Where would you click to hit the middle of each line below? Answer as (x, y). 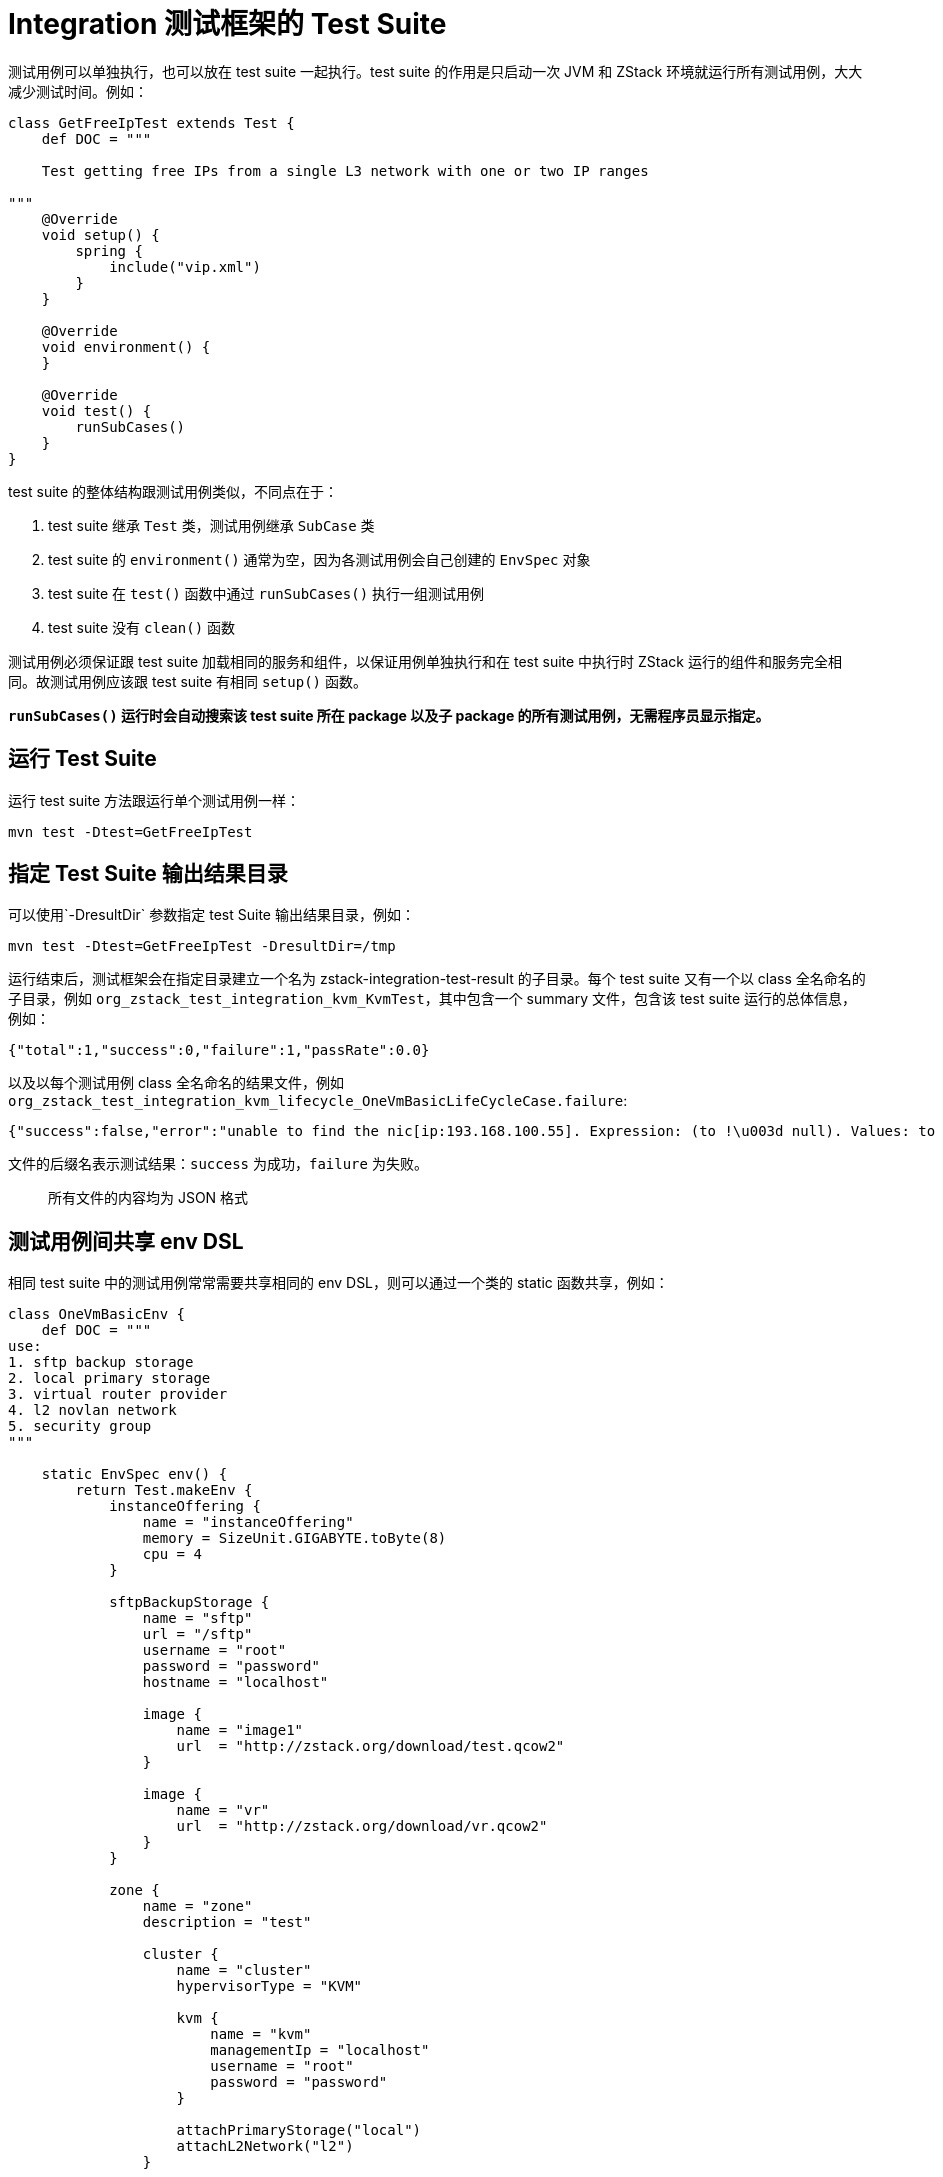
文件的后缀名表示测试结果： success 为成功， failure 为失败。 (218, 1164)
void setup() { (100, 234)
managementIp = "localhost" (320, 2050)
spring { (109, 250)
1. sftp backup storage (101, 1362)
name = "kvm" (261, 2034)
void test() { (96, 410)
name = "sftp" (197, 1618)
